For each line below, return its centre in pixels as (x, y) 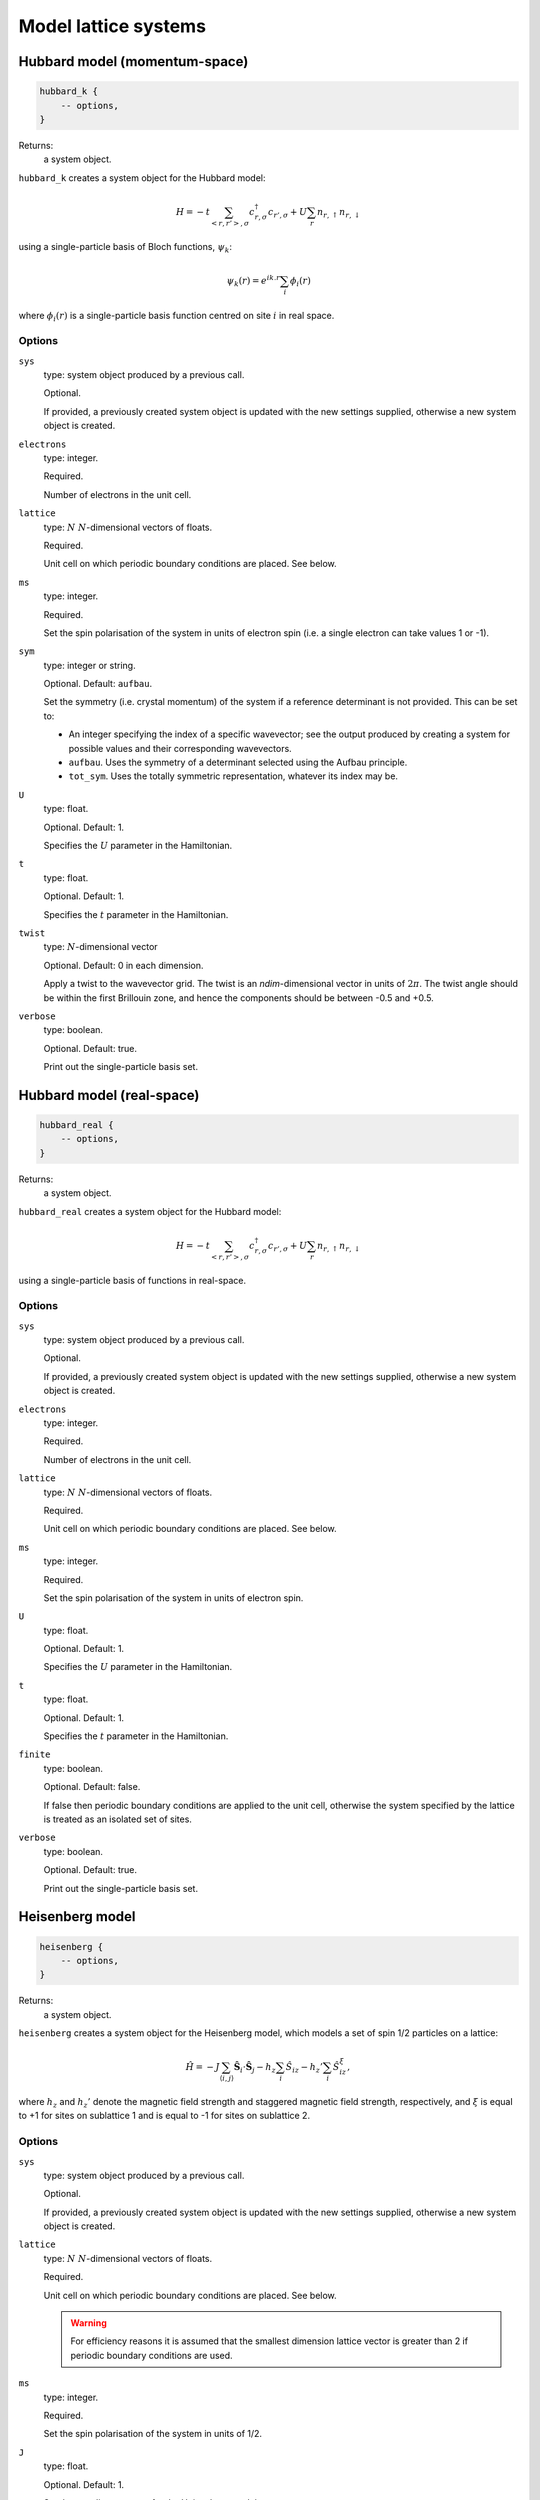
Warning (88, 2323)
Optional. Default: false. (92, 1787)
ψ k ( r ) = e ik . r (253, 281)
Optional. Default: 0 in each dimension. (123, 965)
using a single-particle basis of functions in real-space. (132, 1280)
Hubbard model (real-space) (109, 1095)
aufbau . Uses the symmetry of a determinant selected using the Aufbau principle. (238, 762)
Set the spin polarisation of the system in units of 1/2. (153, 2434)
